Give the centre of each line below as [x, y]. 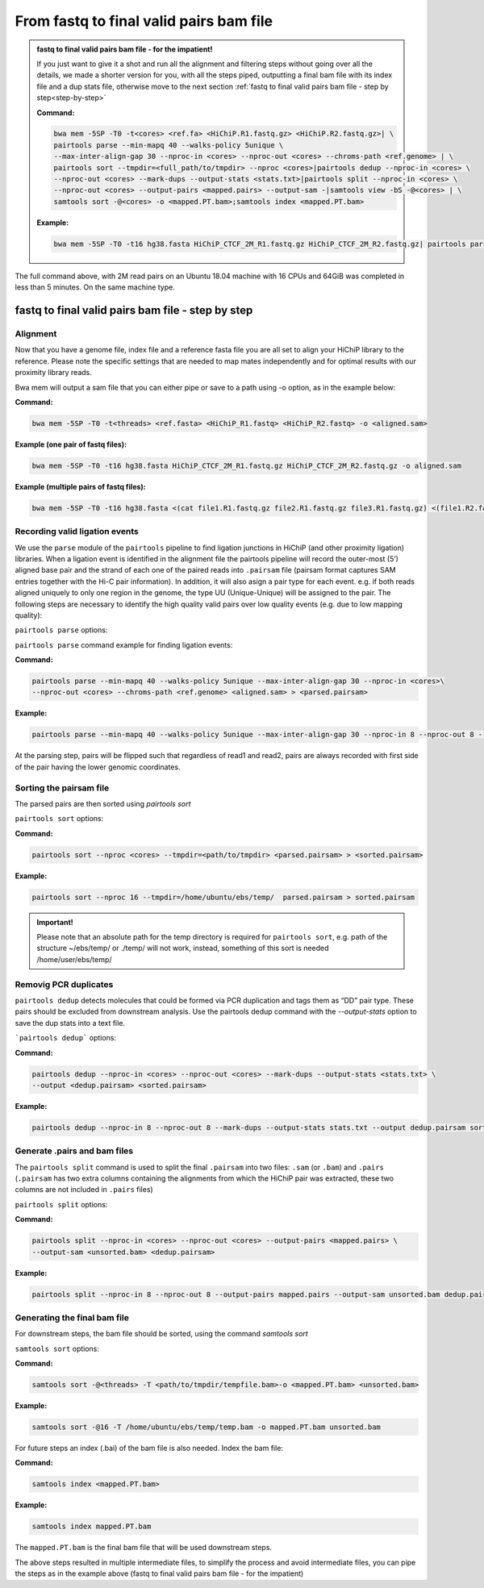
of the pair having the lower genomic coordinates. [98, 767]
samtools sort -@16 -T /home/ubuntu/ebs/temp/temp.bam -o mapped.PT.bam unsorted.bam [206, 1427]
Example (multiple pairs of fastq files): [81, 486]
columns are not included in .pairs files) [84, 1190]
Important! [55, 922]
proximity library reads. [54, 373]
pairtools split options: [61, 1204]
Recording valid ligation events [77, 531]
